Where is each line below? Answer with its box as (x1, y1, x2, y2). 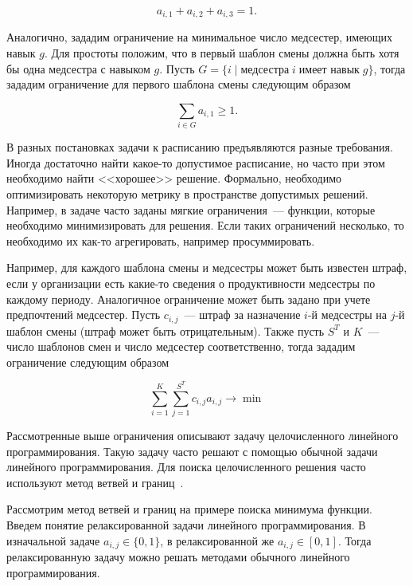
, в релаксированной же (160, 532, 275, 549)
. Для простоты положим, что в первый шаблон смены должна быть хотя (44, 45, 399, 61)
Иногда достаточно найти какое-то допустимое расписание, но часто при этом (6, 154, 385, 171)
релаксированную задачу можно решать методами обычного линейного (6, 549, 350, 565)
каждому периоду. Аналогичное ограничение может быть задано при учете (6, 290, 371, 307)
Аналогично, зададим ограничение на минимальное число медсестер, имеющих (6, 29, 392, 45)
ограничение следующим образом (6, 353, 169, 370)
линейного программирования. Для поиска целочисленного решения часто (6, 458, 366, 475)
